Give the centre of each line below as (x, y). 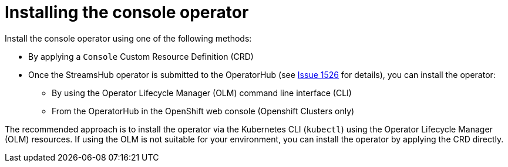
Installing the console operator (127, 12)
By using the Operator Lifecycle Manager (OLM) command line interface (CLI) (202, 93)
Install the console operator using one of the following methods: (128, 38)
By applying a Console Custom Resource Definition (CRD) (141, 56)
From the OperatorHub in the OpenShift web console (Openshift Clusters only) (203, 111)
